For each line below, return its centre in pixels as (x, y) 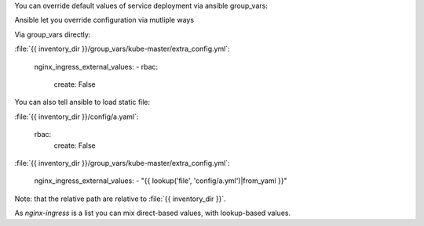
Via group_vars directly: (53, 34)
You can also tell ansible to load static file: (82, 102)
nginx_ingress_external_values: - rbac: (96, 66)
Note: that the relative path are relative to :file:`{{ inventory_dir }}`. (121, 199)
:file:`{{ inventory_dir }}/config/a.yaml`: (77, 117)
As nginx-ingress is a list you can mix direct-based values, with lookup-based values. (152, 213)
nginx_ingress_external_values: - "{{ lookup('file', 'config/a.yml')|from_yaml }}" (161, 181)
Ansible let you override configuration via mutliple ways (104, 20)
